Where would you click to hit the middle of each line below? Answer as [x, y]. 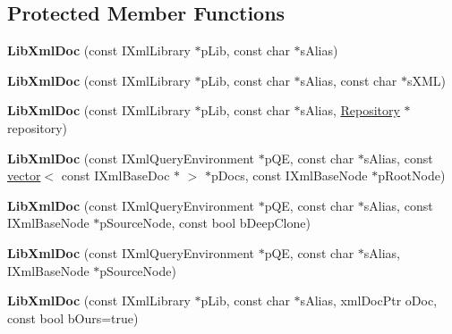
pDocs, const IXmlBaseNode [290, 175]
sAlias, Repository [350, 110]
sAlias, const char [349, 80]
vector [24, 175]
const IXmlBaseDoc [115, 175]
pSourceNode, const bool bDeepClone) [205, 223]
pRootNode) [412, 175]
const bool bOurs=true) [73, 317]
